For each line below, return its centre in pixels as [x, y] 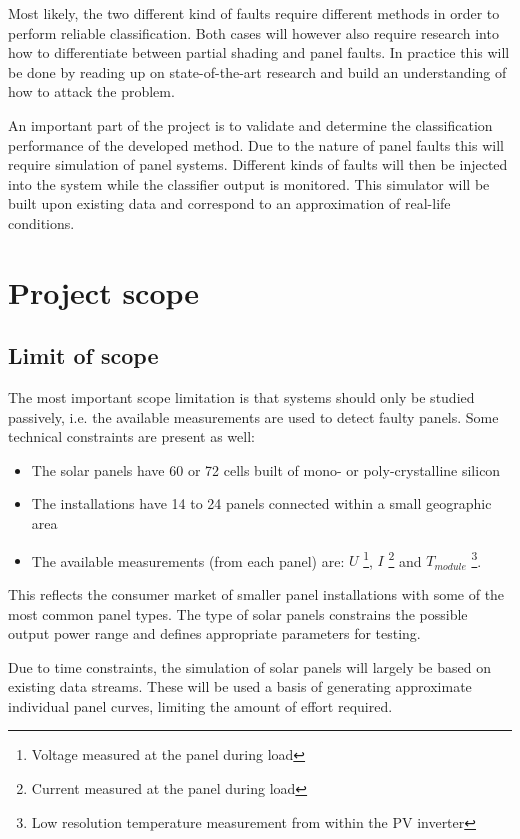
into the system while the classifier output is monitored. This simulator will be [249, 183]
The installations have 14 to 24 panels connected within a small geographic [261, 503]
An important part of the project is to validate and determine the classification [250, 124]
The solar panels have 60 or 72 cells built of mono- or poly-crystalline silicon [266, 469]
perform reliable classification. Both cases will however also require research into [253, 32]
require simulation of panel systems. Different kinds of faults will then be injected [258, 164]
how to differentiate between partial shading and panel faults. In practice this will [259, 52]
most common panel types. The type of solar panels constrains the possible [238, 613]
